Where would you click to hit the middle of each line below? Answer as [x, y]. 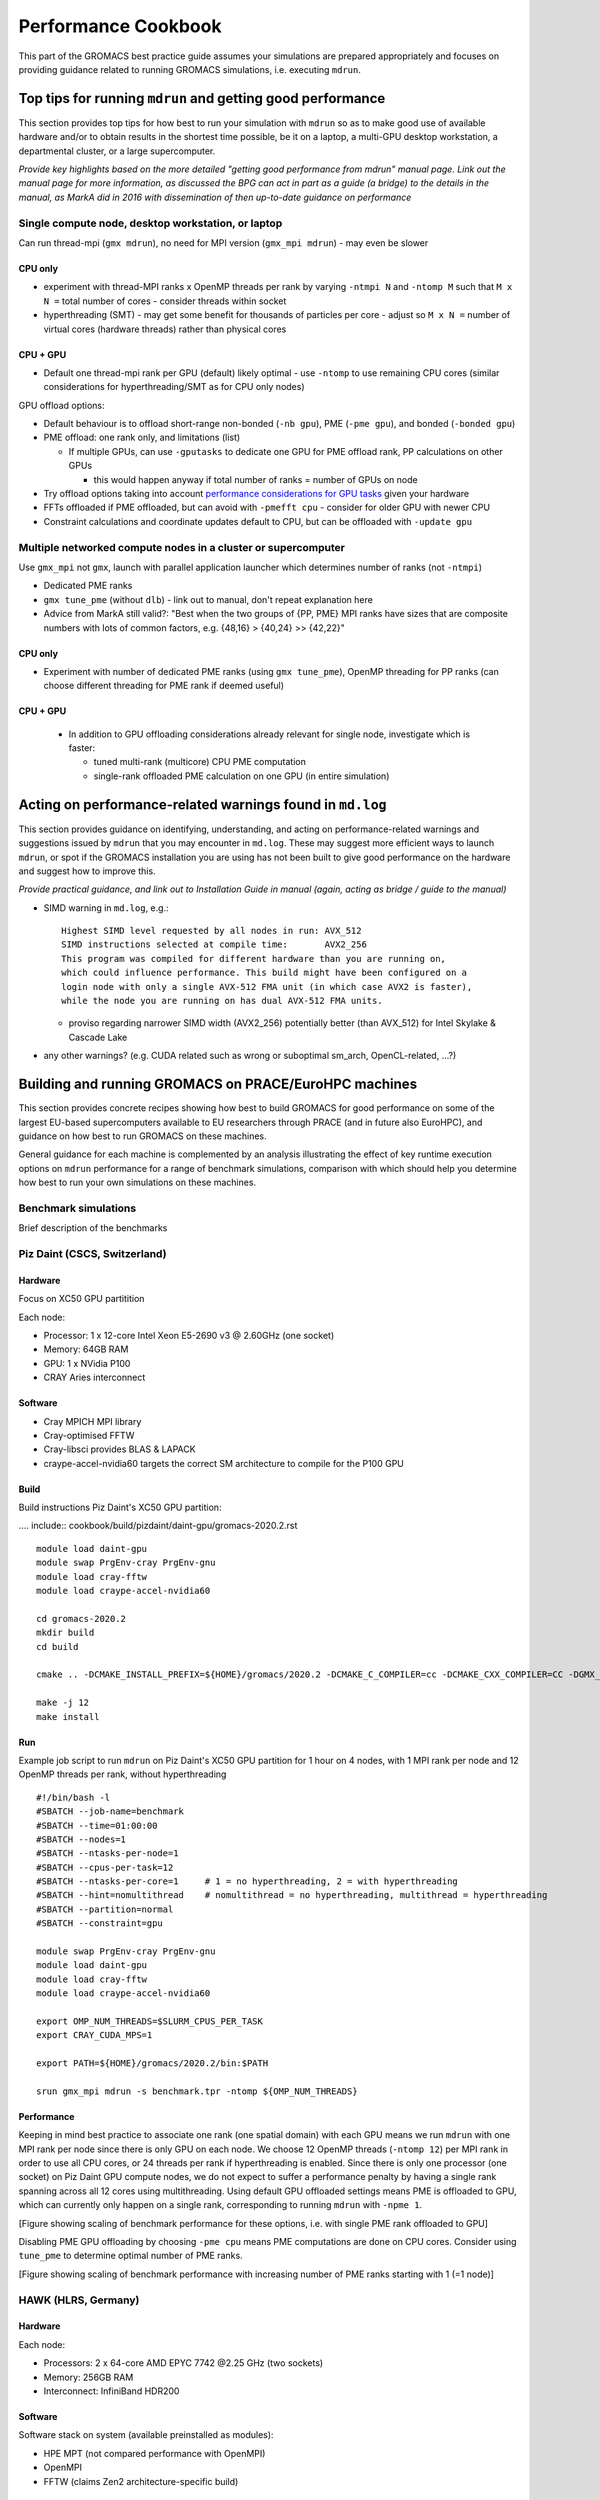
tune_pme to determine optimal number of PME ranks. [131, 2256]
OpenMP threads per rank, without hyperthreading [122, 1774]
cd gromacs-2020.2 [81, 1618]
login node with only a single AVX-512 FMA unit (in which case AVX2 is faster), [267, 986]
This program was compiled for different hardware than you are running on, [254, 958]
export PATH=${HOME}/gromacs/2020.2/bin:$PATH [152, 2063]
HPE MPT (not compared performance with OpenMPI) [154, 2453]
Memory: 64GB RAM [86, 1349]
